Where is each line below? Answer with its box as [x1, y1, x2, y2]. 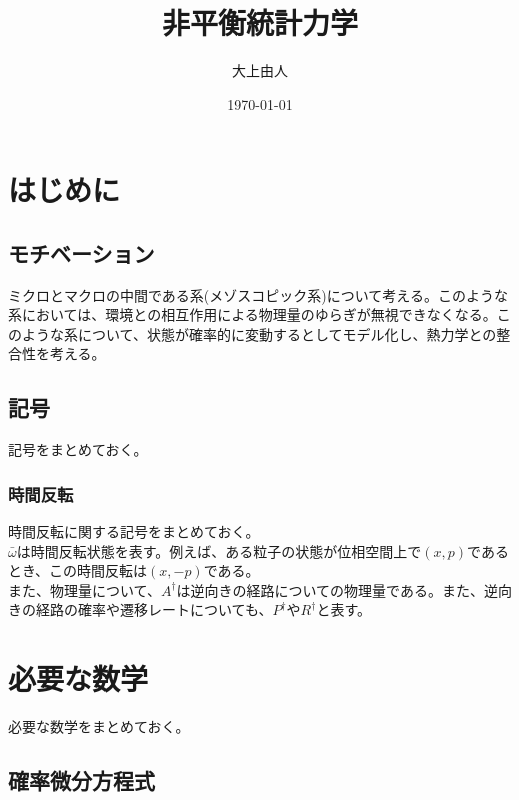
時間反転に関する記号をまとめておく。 [8, 521, 260, 542]
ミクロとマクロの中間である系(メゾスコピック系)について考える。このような [8, 284, 508, 305]
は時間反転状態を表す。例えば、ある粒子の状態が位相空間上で [16, 540, 422, 561]
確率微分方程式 [8, 765, 155, 796]
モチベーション [8, 237, 155, 268]
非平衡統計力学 [161, 2, 358, 43]
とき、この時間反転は [8, 560, 148, 581]
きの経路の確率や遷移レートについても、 [8, 599, 273, 620]
